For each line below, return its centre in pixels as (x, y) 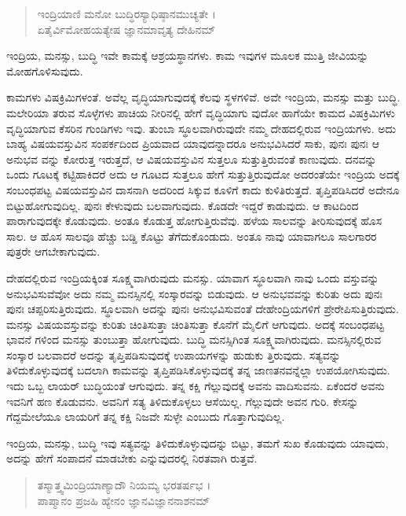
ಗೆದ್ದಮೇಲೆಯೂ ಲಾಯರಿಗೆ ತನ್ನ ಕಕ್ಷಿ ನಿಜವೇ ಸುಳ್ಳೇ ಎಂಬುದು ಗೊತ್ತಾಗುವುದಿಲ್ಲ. (146, 416)
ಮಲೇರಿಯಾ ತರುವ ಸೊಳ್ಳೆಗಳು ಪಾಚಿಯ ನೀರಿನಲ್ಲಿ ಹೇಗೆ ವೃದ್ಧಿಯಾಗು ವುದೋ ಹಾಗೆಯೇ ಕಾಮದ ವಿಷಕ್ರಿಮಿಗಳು (201, 112)
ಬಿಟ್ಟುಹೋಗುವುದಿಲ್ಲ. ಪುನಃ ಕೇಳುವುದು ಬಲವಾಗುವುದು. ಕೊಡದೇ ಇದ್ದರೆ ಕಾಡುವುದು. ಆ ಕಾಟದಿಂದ (183, 205)
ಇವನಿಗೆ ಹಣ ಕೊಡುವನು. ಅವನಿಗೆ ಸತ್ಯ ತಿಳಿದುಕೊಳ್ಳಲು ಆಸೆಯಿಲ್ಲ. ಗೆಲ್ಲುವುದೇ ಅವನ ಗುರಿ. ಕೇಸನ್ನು (183, 401)
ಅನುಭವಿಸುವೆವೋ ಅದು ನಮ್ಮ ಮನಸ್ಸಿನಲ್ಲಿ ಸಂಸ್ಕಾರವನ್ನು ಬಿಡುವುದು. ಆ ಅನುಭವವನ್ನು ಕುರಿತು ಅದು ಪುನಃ (194, 293)
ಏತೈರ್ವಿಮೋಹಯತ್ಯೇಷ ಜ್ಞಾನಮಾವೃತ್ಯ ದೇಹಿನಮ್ (126, 29)
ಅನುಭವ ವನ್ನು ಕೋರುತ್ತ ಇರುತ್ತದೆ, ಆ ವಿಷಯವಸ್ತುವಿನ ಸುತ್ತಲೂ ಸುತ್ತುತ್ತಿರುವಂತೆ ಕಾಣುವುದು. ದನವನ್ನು (192, 158)
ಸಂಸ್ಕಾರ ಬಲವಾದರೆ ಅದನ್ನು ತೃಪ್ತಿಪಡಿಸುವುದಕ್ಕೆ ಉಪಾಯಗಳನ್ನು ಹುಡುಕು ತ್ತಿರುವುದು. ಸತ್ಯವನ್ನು (174, 354)
